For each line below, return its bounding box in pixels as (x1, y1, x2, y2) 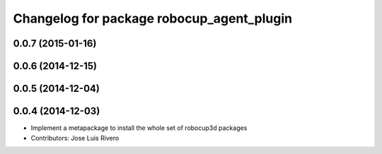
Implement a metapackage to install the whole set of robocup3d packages (30, 124, 248, 132)
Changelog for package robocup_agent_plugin (13, 11, 293, 26)
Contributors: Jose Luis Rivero (30, 134, 120, 142)
